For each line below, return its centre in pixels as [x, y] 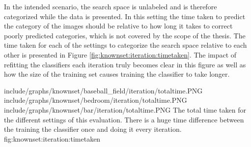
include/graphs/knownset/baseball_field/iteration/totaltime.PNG [103, 90]
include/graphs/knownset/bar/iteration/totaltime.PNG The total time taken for [125, 109]
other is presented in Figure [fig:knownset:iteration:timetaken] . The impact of [120, 54]
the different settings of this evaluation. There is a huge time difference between [124, 119]
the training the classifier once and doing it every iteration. [93, 129]
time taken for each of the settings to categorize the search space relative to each [125, 45]
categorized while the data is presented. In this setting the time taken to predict [125, 16]
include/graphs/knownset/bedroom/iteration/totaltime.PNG [96, 100]
